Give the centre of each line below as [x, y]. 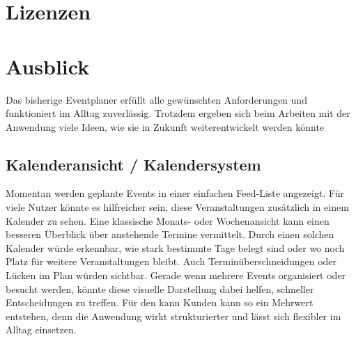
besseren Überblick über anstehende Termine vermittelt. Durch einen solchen [170, 234]
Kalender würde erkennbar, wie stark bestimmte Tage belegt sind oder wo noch [175, 247]
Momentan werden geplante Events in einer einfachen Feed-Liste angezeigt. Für [175, 193]
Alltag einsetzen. [41, 330]
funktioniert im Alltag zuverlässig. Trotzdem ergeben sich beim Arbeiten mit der [178, 113]
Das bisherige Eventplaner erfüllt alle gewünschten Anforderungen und [156, 99]
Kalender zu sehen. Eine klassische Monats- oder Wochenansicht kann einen [168, 220]
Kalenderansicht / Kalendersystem [133, 164]
